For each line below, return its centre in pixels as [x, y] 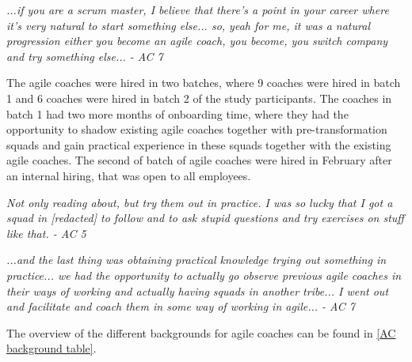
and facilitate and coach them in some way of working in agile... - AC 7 [181, 306]
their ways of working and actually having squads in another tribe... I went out [198, 290]
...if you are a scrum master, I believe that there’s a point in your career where [198, 9]
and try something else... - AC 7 [85, 56]
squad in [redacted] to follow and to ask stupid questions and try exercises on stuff [205, 218]
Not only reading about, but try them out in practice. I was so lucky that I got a [200, 202]
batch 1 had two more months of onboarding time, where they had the [177, 113]
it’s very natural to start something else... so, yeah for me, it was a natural [188, 25]
